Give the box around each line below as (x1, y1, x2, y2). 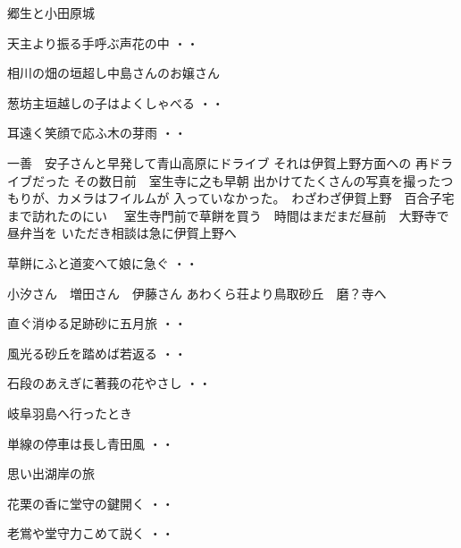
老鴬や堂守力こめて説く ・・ (7, 524, 174, 543)
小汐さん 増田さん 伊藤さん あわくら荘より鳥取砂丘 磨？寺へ (7, 283, 387, 302)
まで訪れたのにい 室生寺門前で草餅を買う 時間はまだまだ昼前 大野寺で (7, 206, 449, 224)
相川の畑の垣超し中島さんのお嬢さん (7, 63, 220, 82)
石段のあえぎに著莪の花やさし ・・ (7, 374, 212, 392)
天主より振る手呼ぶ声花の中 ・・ (7, 33, 199, 52)
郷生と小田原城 (7, 4, 95, 21)
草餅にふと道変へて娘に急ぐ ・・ (7, 253, 198, 272)
